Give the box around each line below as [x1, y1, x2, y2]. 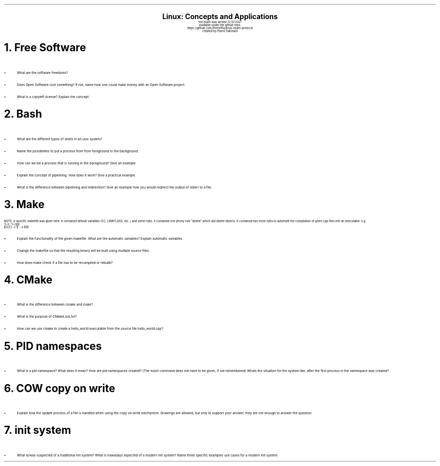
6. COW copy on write [4, 382, 116, 395]
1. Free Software [4, 41, 86, 54]
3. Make [4, 198, 45, 211]
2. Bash [4, 108, 42, 121]
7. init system [4, 424, 71, 437]
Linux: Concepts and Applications [162, 12, 278, 21]
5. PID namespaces [4, 339, 102, 352]
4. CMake [4, 273, 53, 286]
